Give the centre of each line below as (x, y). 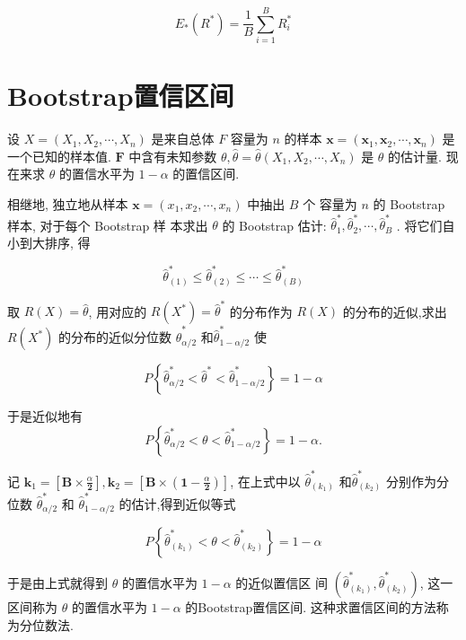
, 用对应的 (118, 311)
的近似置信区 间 (281, 583)
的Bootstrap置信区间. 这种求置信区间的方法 (311, 607)
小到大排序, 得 (49, 242)
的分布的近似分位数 (115, 337)
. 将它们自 (426, 225)
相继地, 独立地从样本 (68, 204)
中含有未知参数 (173, 156)
